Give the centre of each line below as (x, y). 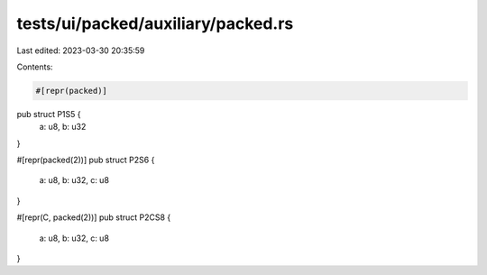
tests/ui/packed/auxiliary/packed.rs (155, 23)
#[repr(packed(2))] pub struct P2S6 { (86, 160)
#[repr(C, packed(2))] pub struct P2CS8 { (94, 217)
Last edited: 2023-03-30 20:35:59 (81, 50)
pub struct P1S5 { (49, 114)
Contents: (35, 67)
